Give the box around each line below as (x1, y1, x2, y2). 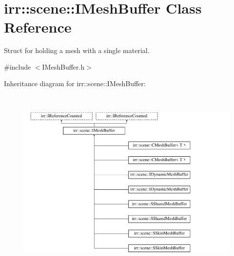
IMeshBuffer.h (42, 61, 85, 72)
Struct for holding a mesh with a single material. (4, 45, 150, 55)
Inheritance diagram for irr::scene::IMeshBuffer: (4, 78, 146, 88)
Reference (4, 17, 72, 37)
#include (4, 61, 31, 72)
